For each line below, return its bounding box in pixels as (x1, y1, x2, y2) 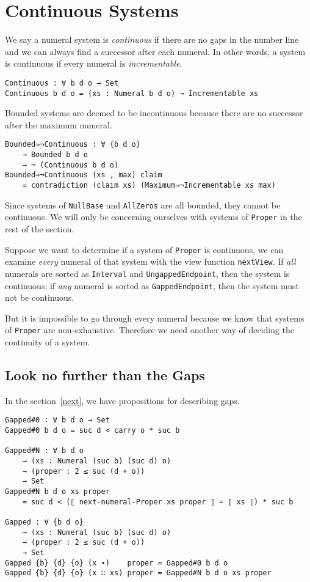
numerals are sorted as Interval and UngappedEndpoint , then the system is (5, 267, 290, 279)
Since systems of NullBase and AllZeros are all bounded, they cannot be (5, 198, 281, 211)
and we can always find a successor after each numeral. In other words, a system (5, 45, 306, 57)
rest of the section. (5, 223, 74, 235)
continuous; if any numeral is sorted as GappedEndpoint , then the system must (5, 279, 299, 292)
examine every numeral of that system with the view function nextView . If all (5, 255, 296, 268)
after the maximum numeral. (5, 118, 112, 131)
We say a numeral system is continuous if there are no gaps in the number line (5, 33, 299, 46)
